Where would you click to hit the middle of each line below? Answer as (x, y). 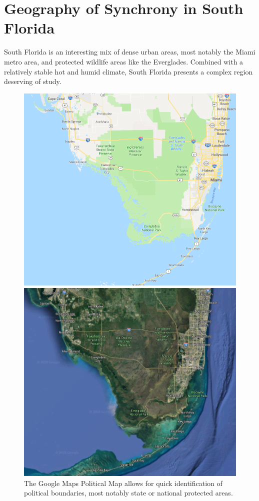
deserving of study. (33, 81)
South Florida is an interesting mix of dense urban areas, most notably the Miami (130, 52)
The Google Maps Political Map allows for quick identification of (123, 483)
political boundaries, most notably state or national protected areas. (128, 493)
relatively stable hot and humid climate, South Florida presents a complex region (128, 71)
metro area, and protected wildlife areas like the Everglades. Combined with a (124, 61)
